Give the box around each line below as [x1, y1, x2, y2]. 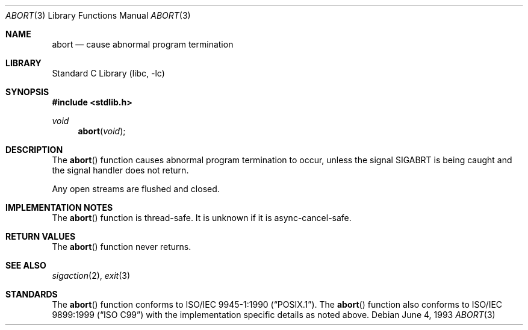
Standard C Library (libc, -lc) [52, 68, 165, 78]
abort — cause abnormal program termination [52, 39, 234, 49]
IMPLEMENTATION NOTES [5, 202, 113, 213]
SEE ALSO [5, 260, 46, 270]
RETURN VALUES [5, 231, 76, 241]
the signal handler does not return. [52, 165, 189, 175]
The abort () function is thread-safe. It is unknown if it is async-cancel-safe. [52, 213, 352, 223]
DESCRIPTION [5, 145, 63, 155]
